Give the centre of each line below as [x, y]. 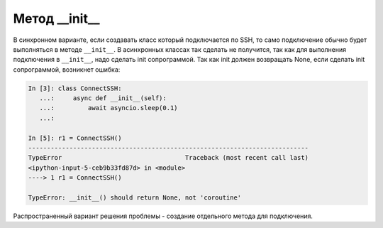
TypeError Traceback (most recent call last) [168, 158]
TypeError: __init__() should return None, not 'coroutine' [135, 198]
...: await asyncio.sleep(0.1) [109, 108]
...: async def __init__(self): [103, 98]
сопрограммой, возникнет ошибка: [67, 69]
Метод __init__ [56, 18]
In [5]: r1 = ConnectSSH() [75, 138]
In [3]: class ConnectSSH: [75, 88]
